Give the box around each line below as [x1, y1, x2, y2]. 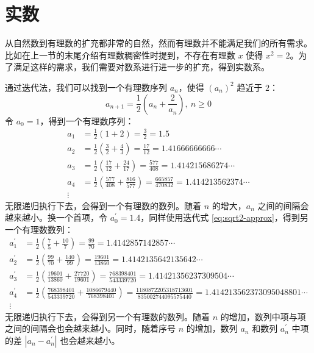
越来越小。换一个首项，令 [5, 211, 107, 224]
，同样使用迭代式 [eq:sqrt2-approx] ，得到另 [140, 211, 309, 224]
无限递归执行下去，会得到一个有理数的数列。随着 [5, 199, 201, 212]
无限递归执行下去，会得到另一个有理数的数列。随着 [5, 310, 210, 323]
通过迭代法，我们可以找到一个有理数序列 [5, 80, 167, 93]
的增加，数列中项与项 [220, 310, 306, 323]
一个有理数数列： [5, 223, 73, 235]
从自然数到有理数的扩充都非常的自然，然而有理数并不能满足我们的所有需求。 [5, 37, 312, 49]
